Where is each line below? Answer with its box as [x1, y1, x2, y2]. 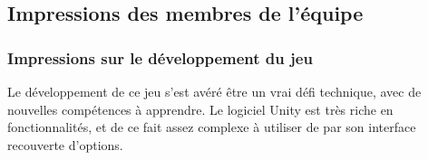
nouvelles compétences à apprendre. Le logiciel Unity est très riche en [7, 99, 394, 118]
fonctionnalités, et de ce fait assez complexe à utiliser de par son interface [7, 118, 416, 136]
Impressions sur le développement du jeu [7, 46, 313, 69]
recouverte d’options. [7, 135, 123, 154]
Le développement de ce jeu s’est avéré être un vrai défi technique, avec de [7, 82, 422, 100]
